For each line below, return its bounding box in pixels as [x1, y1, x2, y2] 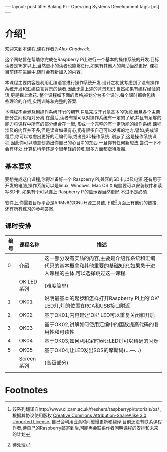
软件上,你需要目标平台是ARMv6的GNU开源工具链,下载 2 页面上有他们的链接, [5, 199, 158, 205]
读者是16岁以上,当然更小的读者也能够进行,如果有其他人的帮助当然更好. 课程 [5, 63, 159, 69]
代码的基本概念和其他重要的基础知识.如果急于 [44, 262, 151, 269]
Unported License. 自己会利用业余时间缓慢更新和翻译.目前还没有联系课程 [12, 419, 162, 425]
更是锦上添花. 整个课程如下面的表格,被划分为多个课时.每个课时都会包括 [10, 92, 156, 98]
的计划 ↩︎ [12, 431, 31, 437]
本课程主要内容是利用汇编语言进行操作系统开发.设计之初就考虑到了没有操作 [5, 80, 159, 86]
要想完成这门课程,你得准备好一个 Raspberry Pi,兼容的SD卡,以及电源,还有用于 [5, 176, 162, 182]
